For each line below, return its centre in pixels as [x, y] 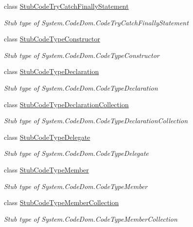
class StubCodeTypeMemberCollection [61, 202]
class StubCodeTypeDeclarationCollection [66, 104]
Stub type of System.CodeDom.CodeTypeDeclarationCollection [96, 121]
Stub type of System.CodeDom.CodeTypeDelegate [76, 153]
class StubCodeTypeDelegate [47, 137]
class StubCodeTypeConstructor [52, 39]
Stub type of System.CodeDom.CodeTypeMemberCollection [91, 218]
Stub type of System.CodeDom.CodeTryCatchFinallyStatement [96, 22]
